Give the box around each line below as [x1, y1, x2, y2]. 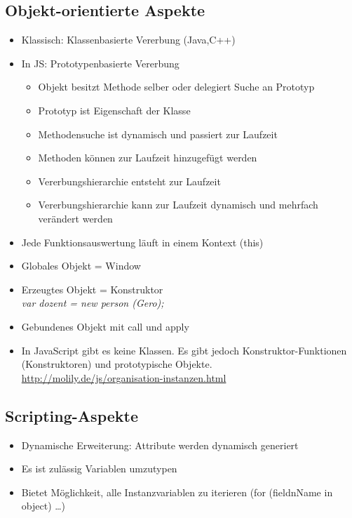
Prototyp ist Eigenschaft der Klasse [38, 102, 191, 117]
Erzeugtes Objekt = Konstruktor [21, 281, 163, 296]
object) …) [21, 498, 66, 513]
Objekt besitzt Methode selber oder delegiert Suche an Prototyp [38, 79, 315, 94]
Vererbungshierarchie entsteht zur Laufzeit [38, 173, 221, 188]
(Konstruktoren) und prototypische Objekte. [21, 357, 212, 371]
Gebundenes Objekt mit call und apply [21, 319, 189, 333]
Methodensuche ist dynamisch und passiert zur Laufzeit [38, 126, 278, 141]
